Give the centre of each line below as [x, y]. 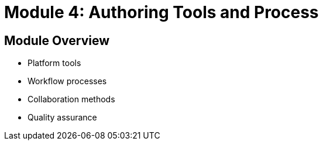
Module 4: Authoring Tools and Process [161, 12]
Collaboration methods [71, 99]
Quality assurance [62, 118]
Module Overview [57, 40]
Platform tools [54, 63]
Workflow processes [67, 81]
